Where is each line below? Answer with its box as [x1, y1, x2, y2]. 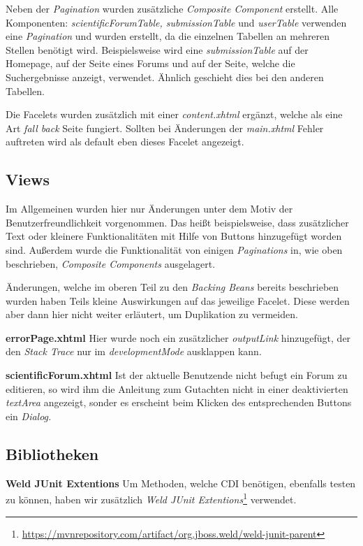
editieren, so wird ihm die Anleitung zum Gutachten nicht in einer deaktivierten [6, 381, 348, 396]
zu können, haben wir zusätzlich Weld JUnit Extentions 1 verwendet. [6, 490, 297, 506]
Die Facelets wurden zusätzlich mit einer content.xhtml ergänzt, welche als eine [6, 107, 343, 122]
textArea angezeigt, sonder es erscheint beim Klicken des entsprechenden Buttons [6, 395, 352, 410]
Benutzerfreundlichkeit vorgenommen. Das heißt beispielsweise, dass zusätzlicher [6, 215, 349, 229]
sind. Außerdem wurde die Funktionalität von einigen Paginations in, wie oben [6, 242, 343, 257]
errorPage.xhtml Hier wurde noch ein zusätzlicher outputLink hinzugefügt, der [6, 330, 351, 345]
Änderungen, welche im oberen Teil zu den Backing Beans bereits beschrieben [6, 280, 339, 294]
